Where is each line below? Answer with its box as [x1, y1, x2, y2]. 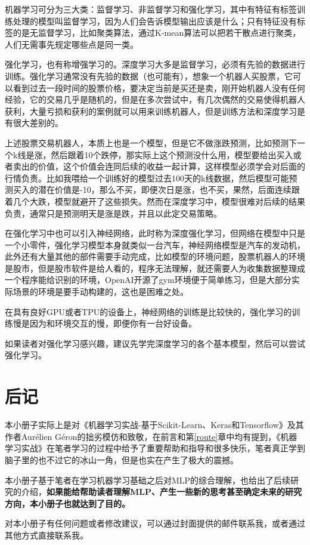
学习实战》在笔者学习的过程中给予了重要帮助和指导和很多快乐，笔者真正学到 [5, 442, 305, 454]
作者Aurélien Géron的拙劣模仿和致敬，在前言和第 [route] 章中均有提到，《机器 [5, 430, 297, 442]
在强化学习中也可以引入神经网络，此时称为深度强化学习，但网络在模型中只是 [5, 227, 305, 239]
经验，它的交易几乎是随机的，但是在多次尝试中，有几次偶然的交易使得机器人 [5, 93, 305, 106]
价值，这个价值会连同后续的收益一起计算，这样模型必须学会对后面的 [38, 160, 305, 173]
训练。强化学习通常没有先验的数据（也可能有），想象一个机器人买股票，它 [5, 69, 293, 82]
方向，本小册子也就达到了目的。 [5, 497, 130, 509]
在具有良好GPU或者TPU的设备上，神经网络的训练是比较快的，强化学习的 [5, 305, 292, 318]
